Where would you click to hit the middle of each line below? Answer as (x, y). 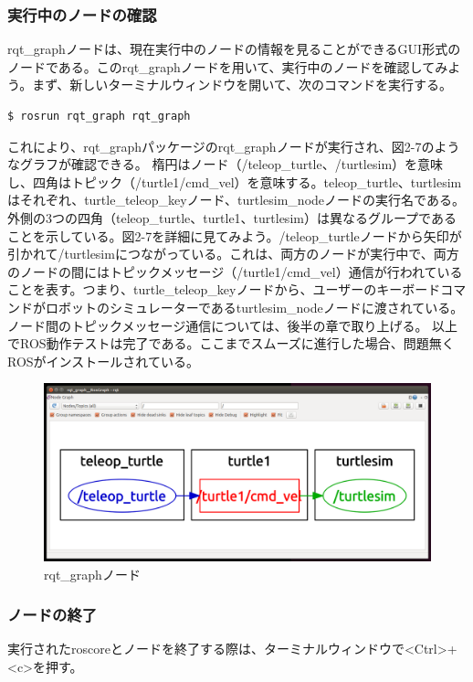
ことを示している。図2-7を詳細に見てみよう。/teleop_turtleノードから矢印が (235, 235)
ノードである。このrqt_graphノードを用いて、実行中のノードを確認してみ (228, 66)
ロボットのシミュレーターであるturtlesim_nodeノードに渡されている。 (254, 307)
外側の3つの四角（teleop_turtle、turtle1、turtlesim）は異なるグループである (232, 217)
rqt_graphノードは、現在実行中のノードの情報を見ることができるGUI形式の (234, 49)
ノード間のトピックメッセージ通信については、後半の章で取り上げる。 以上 (233, 325)
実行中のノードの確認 (82, 14)
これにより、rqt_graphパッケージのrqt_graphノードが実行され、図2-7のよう (234, 146)
